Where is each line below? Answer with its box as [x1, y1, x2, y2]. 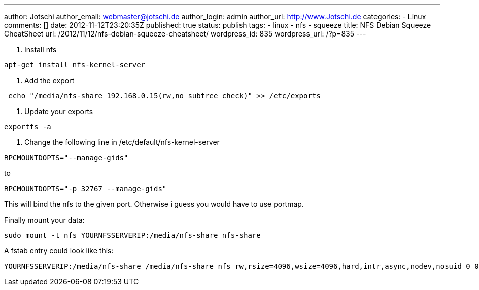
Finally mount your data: [4, 215, 85, 224]
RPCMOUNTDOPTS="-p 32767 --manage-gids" [4, 185, 167, 193]
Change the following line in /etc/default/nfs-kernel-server [24, 138, 220, 147]
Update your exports [24, 107, 93, 116]
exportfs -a [4, 123, 51, 131]
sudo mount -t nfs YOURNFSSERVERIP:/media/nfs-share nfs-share [4, 231, 261, 239]
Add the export [24, 76, 75, 85]
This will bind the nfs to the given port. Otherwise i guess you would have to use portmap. [4, 200, 304, 208]
